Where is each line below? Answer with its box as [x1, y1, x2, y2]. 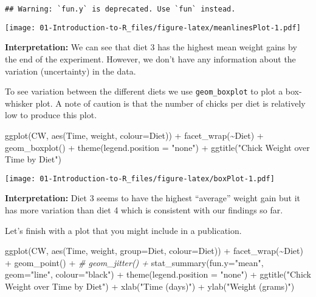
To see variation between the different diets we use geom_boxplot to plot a [5, 85, 283, 98]
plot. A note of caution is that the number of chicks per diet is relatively [35, 96, 306, 109]
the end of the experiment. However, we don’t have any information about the [5, 52, 296, 65]
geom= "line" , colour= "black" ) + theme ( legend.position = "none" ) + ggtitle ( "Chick [5, 268, 312, 281]
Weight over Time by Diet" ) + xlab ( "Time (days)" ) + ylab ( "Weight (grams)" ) [5, 279, 295, 292]
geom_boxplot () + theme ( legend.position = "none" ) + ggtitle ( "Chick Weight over [5, 141, 310, 153]
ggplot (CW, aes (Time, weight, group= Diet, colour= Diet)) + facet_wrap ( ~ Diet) [5, 244, 303, 257]
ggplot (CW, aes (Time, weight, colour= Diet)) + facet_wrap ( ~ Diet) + [5, 128, 264, 141]
